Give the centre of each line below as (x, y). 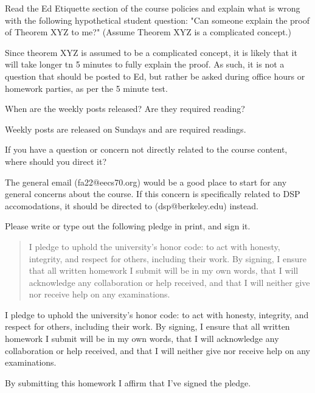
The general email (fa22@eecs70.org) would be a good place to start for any (146, 182)
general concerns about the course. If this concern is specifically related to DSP (153, 194)
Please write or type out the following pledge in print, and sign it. (128, 226)
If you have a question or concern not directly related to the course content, (146, 149)
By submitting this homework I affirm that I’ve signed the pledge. (128, 382)
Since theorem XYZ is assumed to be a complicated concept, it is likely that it (151, 52)
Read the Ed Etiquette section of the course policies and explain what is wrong (153, 8)
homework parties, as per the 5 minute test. (86, 88)
